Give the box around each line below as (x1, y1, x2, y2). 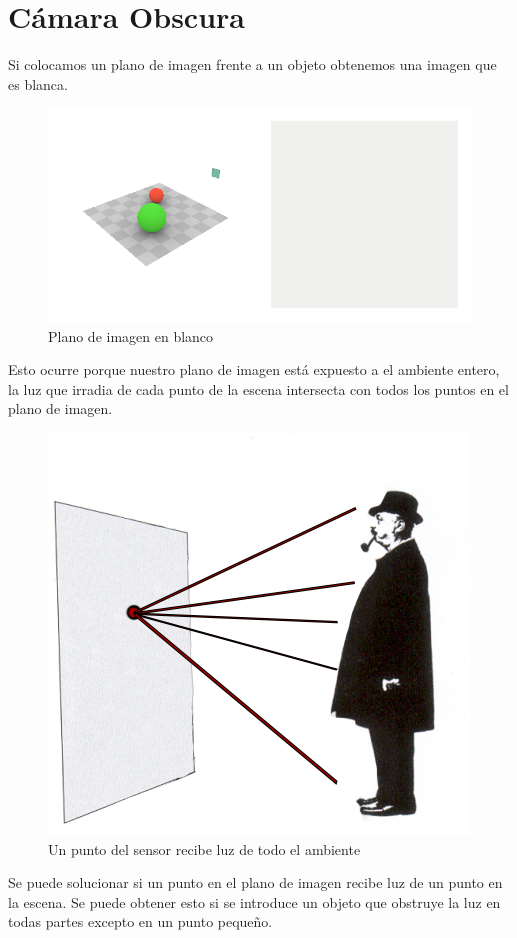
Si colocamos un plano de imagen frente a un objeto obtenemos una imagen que (8, 54, 497, 75)
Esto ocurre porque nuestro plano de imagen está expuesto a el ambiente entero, (8, 359, 500, 380)
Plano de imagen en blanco (48, 325, 214, 346)
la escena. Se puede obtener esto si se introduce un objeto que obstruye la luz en (8, 891, 501, 912)
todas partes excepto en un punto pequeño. (8, 911, 273, 932)
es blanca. (8, 73, 68, 94)
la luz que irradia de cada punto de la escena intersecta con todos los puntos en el (8, 378, 509, 399)
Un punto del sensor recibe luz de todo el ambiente (48, 838, 361, 859)
